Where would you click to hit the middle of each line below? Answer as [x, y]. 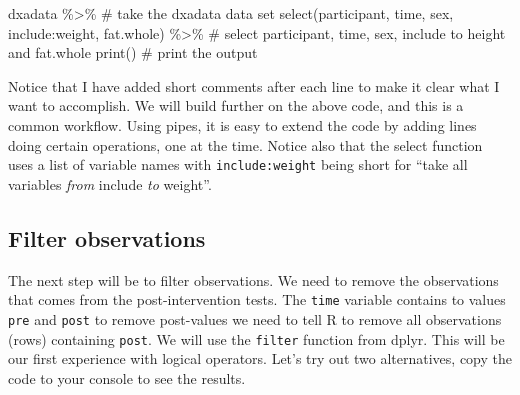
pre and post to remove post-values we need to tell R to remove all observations [255, 318]
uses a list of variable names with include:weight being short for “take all [238, 164]
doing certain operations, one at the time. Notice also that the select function [245, 144]
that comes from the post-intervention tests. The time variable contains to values [257, 299]
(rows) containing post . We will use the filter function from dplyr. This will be [256, 338]
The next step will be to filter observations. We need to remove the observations [253, 279]
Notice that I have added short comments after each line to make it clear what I [254, 85]
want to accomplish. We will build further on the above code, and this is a [236, 105]
